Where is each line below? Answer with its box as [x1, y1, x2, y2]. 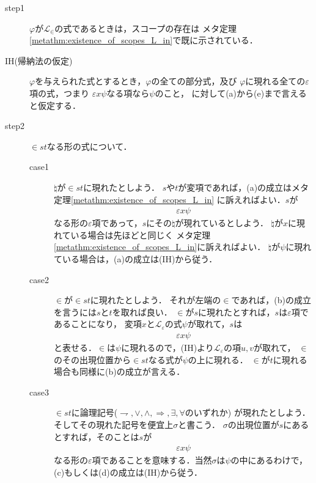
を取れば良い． [112, 305, 172, 318]
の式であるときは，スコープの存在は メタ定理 [54, 21, 237, 34]
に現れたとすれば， [197, 305, 275, 318]
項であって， [92, 216, 142, 229]
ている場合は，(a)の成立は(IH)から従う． [54, 252, 218, 265]
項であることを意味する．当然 [92, 454, 212, 466]
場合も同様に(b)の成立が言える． [54, 365, 185, 378]
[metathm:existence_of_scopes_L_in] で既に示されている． [29, 34, 258, 46]
